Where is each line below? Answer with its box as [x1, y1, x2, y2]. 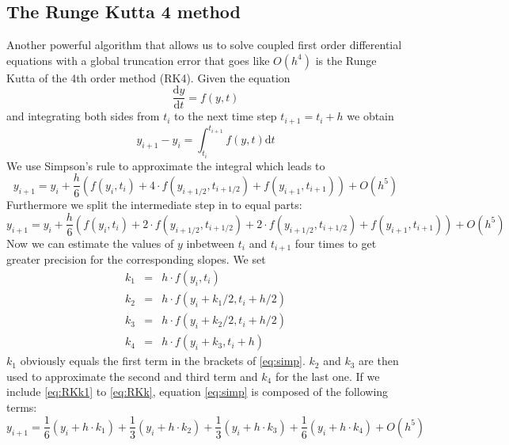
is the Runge [315, 51, 377, 68]
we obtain [347, 108, 394, 124]
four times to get [294, 234, 377, 251]
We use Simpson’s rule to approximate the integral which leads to [6, 157, 325, 173]
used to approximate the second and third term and [6, 367, 258, 384]
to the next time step [174, 108, 277, 124]
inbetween [186, 234, 235, 251]
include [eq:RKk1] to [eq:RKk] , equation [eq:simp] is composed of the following [6, 383, 389, 400]
